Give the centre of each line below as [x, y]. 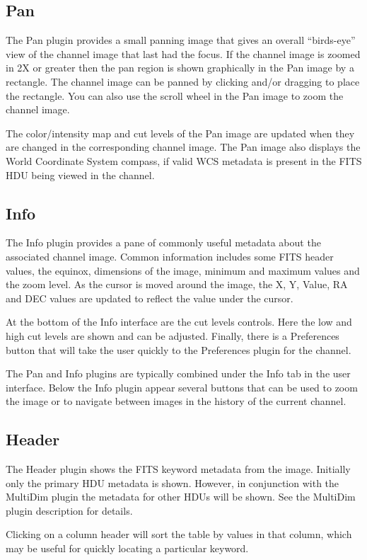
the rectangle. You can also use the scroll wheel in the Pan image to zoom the [175, 95]
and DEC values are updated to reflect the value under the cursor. [150, 298]
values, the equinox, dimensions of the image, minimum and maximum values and [183, 270]
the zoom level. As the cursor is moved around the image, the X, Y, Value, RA [177, 284]
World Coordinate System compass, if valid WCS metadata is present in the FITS [184, 160]
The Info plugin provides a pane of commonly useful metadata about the [163, 242]
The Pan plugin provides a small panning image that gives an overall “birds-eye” [181, 40]
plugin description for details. [69, 510]
